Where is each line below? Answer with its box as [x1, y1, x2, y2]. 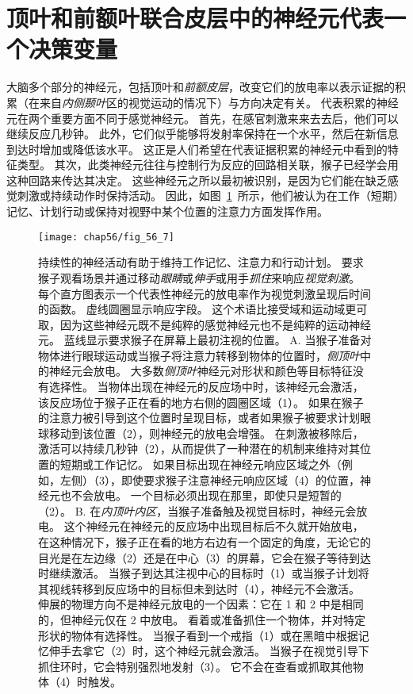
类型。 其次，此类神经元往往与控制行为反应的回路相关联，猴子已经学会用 [17, 156, 399, 173]
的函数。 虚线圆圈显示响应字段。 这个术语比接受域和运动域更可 [38, 301, 368, 317]
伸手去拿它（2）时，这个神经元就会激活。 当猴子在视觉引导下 [48, 642, 369, 659]
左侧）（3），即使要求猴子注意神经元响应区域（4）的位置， [59, 471, 360, 488]
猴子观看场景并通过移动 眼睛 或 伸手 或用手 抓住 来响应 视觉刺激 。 [38, 269, 360, 286]
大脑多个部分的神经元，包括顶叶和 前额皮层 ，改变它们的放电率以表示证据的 [6, 79, 395, 95]
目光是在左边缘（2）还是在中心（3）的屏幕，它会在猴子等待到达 [38, 549, 371, 566]
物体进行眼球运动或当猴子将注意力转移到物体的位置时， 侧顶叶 [38, 347, 360, 363]
